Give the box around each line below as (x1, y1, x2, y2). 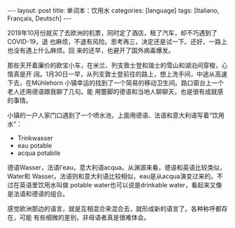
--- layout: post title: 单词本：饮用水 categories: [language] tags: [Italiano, (7, 6, 220, 15)
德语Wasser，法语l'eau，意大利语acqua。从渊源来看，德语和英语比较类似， (7, 163, 226, 171)
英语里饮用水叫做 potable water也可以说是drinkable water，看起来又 (19, 181, 217, 189)
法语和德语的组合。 (13, 189, 69, 198)
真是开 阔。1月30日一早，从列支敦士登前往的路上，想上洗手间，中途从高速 (13, 70, 228, 78)
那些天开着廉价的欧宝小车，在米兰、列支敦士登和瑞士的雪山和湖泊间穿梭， (7, 61, 222, 69)
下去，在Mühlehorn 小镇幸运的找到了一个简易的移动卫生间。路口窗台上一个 (7, 79, 225, 87)
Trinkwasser (17, 134, 54, 142)
